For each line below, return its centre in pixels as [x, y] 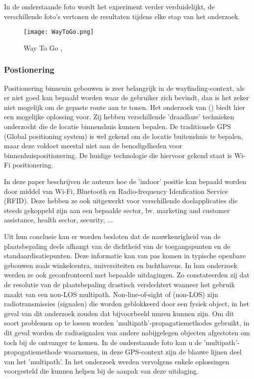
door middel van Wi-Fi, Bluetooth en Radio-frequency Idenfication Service [116, 191]
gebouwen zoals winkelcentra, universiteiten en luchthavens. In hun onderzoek [121, 265]
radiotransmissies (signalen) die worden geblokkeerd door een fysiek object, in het [127, 304]
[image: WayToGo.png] [59, 32]
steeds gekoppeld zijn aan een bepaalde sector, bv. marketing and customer [117, 210]
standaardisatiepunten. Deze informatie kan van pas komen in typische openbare [125, 256]
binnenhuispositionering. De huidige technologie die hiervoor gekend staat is [118, 155]
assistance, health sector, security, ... [59, 220]
